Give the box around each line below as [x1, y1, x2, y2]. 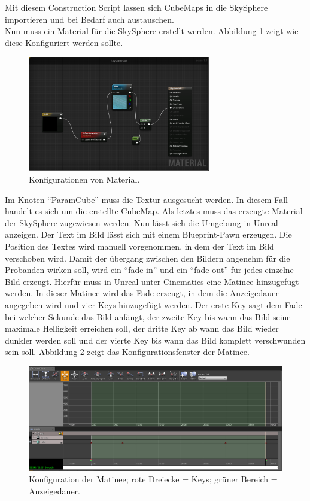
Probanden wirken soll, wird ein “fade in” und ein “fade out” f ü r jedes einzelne [5, 263, 294, 276]
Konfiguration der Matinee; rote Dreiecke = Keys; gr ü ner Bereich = [29, 473, 278, 485]
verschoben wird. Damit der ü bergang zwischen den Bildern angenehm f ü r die [5, 251, 290, 264]
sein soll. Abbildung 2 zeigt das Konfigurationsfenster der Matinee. [5, 345, 250, 358]
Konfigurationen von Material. [29, 173, 140, 186]
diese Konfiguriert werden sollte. [5, 36, 123, 48]
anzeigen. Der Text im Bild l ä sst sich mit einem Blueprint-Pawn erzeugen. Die [5, 228, 292, 241]
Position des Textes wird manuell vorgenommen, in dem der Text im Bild [5, 240, 274, 253]
